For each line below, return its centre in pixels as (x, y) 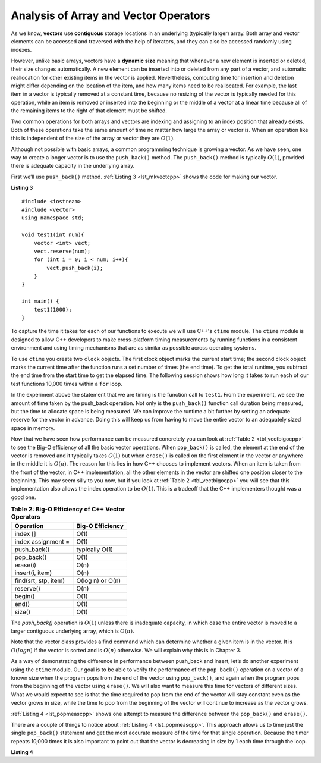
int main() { (40, 301)
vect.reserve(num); (62, 251)
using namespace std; (53, 218)
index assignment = (42, 541)
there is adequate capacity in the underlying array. (73, 166)
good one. (23, 497)
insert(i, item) (33, 573)
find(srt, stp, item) (40, 580)
